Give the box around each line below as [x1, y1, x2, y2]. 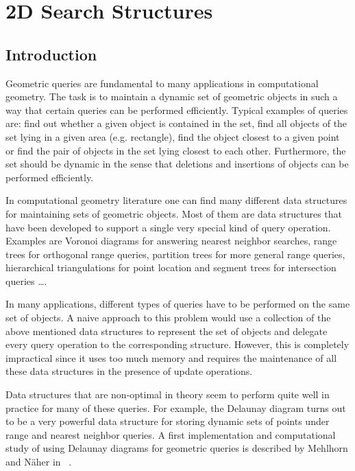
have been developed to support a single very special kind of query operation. [5, 220, 331, 234]
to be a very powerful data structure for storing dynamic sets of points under [5, 414, 330, 428]
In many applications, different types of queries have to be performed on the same [5, 297, 350, 311]
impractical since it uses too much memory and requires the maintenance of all [5, 350, 337, 365]
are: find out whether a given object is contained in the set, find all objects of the [5, 116, 347, 130]
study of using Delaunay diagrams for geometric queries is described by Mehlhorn [5, 441, 348, 455]
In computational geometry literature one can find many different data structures [5, 193, 347, 207]
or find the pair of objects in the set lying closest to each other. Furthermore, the [5, 143, 346, 157]
